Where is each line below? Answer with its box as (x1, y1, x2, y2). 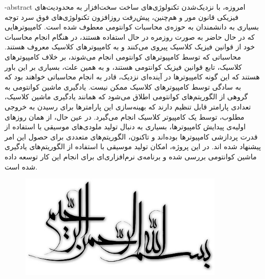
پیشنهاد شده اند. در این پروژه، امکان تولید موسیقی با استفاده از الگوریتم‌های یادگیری (5, 141, 261, 152)
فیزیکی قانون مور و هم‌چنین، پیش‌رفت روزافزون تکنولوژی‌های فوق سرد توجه (5, 11, 239, 22)
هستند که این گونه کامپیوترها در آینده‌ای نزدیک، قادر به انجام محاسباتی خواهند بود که (5, 71, 260, 82)
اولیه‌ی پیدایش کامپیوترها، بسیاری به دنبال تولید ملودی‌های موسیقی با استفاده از (5, 121, 246, 132)
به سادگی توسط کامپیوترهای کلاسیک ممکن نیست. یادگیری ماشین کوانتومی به (5, 81, 241, 92)
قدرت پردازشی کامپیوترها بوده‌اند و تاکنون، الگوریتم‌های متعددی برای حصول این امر (5, 131, 258, 142)
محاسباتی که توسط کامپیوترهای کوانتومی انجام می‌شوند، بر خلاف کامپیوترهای (5, 51, 241, 62)
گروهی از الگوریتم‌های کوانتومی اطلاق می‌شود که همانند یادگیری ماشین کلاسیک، (5, 91, 248, 102)
